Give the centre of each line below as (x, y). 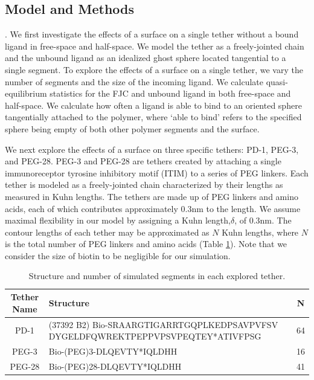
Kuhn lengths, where (260, 232)
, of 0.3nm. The (263, 220)
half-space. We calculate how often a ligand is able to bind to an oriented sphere (153, 105)
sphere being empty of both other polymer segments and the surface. (132, 128)
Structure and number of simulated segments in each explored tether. (157, 276)
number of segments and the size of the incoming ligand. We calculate (134, 81)
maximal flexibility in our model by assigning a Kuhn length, (118, 220)
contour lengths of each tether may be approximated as (107, 232)
